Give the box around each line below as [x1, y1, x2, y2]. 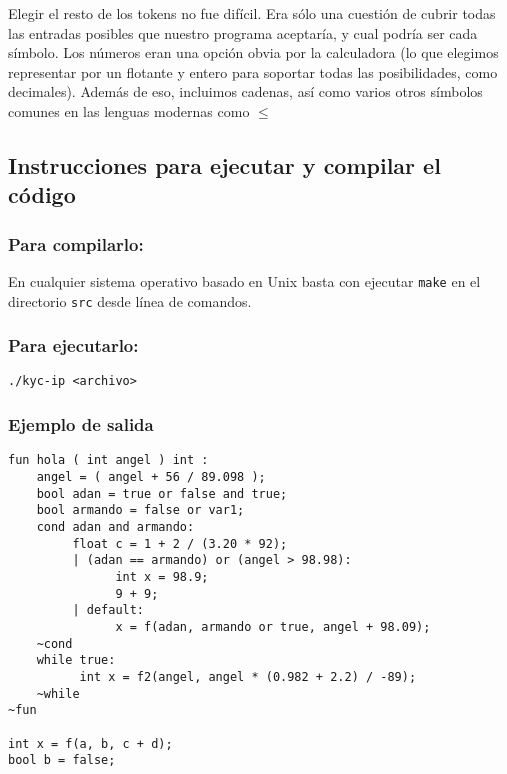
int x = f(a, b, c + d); [8, 736, 173, 751]
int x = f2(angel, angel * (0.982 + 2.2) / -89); [79, 669, 417, 684]
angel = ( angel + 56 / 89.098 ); [36, 470, 266, 485]
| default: [72, 603, 145, 618]
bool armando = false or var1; [36, 503, 245, 518]
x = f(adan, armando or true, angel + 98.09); [115, 619, 431, 634]
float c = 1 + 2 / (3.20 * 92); [72, 536, 288, 551]
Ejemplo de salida [8, 412, 154, 437]
